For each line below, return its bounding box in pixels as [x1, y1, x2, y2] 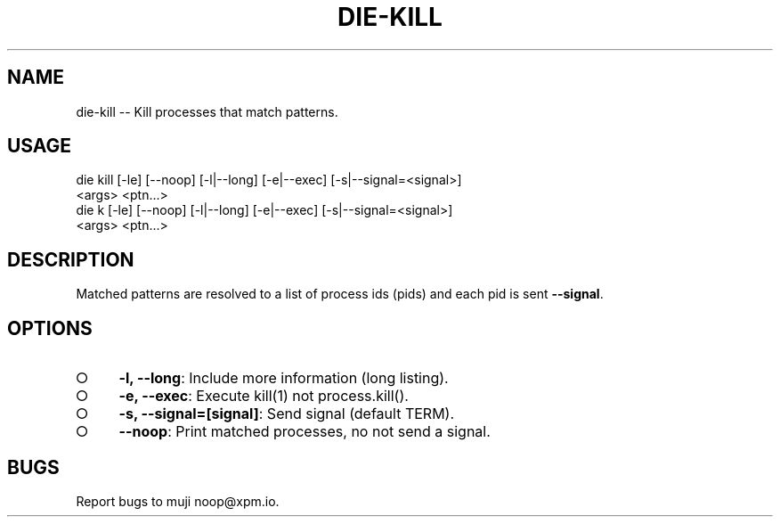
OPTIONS [7, 316, 93, 340]
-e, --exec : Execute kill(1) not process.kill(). [118, 387, 409, 405]
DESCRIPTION [7, 248, 134, 271]
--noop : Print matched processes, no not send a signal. [118, 422, 491, 441]
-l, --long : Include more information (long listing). [118, 369, 449, 388]
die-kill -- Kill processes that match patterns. [76, 103, 338, 119]
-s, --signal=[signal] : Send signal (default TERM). [118, 405, 455, 423]
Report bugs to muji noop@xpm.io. [76, 493, 280, 509]
